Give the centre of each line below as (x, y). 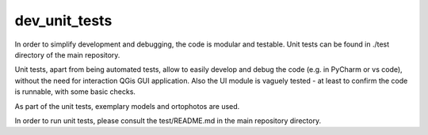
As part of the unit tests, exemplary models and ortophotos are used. (127, 106)
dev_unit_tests (63, 21)
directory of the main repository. (67, 54)
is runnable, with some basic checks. (75, 92)
